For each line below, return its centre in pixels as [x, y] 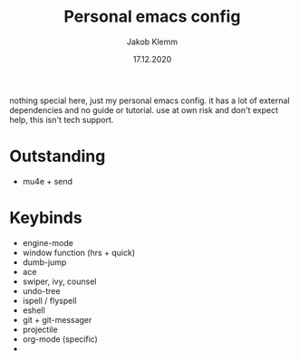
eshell [34, 310]
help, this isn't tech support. [62, 119]
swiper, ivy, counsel [59, 281]
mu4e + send [48, 181]
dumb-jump [44, 262]
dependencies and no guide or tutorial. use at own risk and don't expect [144, 109]
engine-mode [48, 242]
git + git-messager [57, 319]
